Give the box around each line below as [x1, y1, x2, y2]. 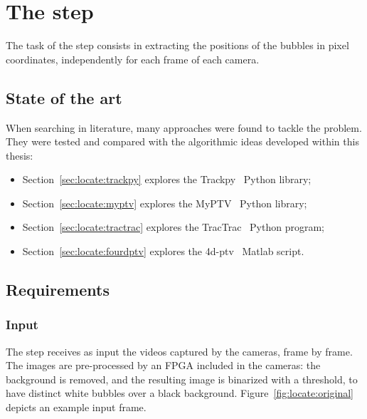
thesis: [6, 148, 33, 162]
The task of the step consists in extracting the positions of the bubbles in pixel [6, 38, 349, 53]
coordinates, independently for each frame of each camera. [6, 51, 260, 66]
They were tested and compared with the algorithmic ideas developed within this [6, 134, 359, 149]
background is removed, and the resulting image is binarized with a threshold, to [6, 371, 358, 386]
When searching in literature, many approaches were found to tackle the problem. [6, 120, 362, 135]
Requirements [6, 279, 110, 301]
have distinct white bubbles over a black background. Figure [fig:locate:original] [6, 386, 354, 400]
